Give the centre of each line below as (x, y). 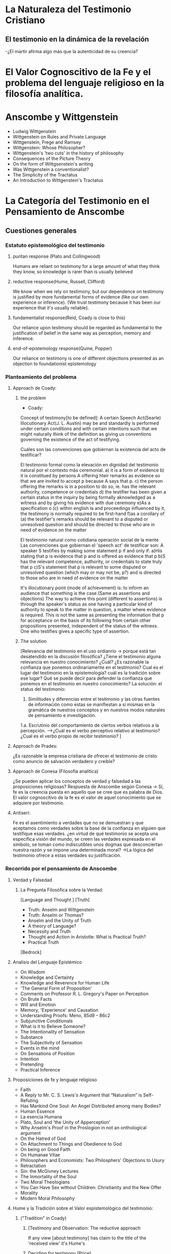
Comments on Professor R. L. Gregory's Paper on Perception (84, 994)
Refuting (29, 1100)
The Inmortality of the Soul (48, 1176)
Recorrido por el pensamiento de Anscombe (61, 869)
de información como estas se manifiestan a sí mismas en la (91, 705)
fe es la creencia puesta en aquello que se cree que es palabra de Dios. (88, 792)
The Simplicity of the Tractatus (45, 175)
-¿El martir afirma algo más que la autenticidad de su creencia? (72, 51)
